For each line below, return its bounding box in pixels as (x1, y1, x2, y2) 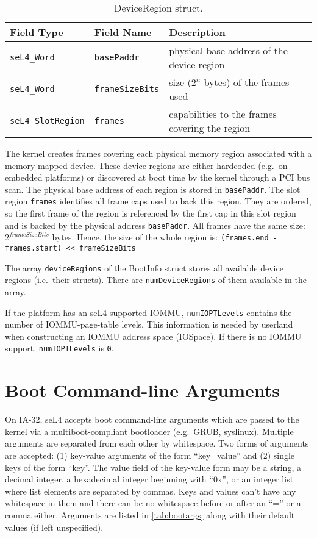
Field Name (94, 25, 152, 39)
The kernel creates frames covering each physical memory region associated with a (5, 147, 312, 159)
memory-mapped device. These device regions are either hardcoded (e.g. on (5, 159, 288, 171)
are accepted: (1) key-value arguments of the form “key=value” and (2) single (5, 448, 295, 461)
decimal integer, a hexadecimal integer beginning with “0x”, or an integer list (5, 473, 294, 486)
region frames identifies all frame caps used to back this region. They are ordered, (5, 195, 312, 207)
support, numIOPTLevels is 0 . (5, 342, 114, 354)
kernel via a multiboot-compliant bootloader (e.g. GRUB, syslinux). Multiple (5, 425, 294, 437)
